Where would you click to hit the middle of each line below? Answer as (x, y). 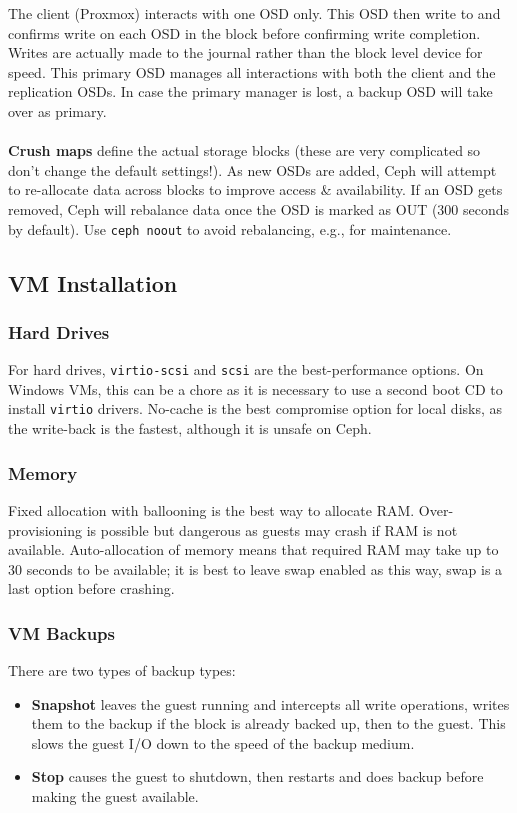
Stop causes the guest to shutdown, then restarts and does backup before (257, 776)
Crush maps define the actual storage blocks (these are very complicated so (244, 150)
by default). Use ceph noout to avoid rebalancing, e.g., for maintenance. (230, 228)
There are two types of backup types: (122, 670)
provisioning (45, 529)
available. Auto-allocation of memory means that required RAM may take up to (253, 549)
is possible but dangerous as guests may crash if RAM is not (272, 529)
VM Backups (61, 632)
